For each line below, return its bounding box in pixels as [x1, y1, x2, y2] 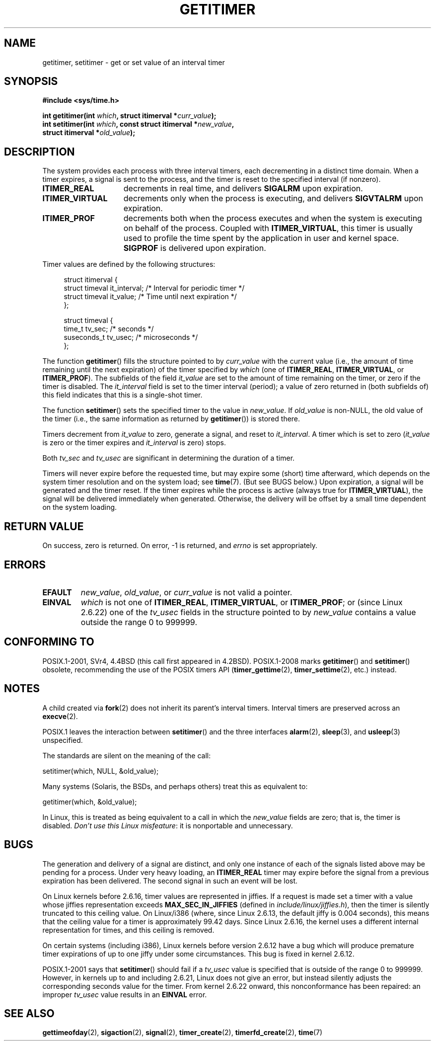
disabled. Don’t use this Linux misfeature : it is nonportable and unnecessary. [42, 821, 293, 830]
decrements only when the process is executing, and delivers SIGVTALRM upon [123, 193, 424, 204]
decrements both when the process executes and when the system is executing [123, 213, 422, 224]
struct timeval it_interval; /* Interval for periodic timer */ [64, 284, 245, 293]
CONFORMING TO [4, 636, 94, 648]
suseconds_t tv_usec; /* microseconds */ [64, 333, 198, 342]
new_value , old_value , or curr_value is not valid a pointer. [80, 587, 292, 597]
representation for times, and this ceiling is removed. [42, 925, 215, 934]
